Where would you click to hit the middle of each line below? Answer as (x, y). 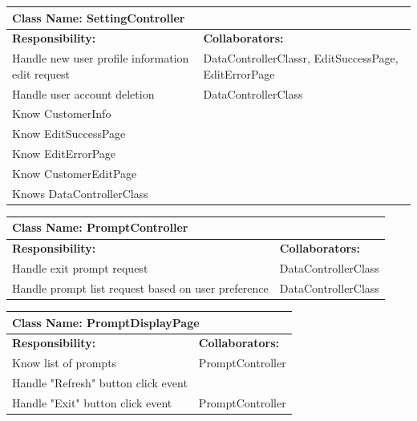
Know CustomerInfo (62, 113)
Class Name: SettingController (99, 17)
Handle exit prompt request (80, 268)
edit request (41, 73)
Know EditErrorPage (64, 154)
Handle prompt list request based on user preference (140, 287)
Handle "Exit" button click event (92, 402)
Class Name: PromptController (100, 227)
